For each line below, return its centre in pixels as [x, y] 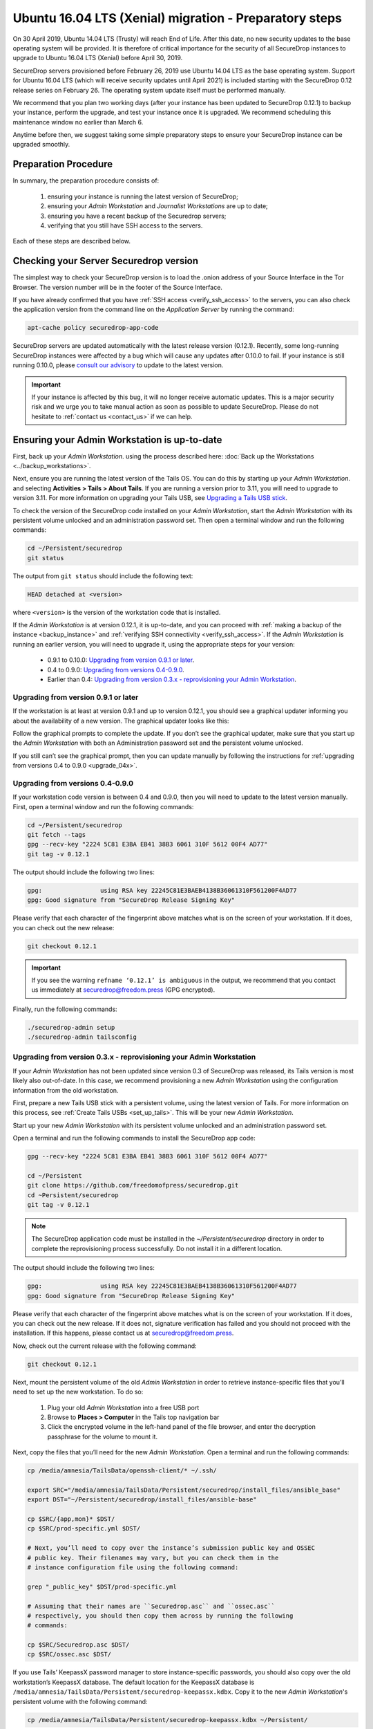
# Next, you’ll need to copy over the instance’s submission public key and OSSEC [171, 1548]
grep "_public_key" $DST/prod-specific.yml [102, 1587]
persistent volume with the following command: [80, 1701]
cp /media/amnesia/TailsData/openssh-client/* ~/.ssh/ [122, 1471]
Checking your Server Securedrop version [106, 261]
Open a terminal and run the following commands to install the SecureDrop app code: [134, 1138]
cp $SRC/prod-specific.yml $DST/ [84, 1529]
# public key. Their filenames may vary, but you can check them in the [153, 1557]
